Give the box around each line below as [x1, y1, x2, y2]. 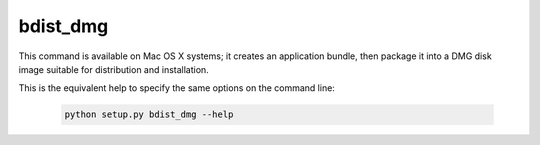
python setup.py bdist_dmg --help [64, 109, 234, 120]
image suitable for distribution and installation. [18, 63, 209, 75]
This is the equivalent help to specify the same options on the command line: [18, 82, 335, 94]
